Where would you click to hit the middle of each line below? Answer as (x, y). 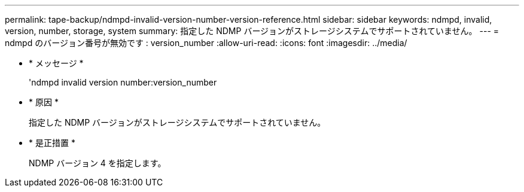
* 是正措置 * (52, 143)
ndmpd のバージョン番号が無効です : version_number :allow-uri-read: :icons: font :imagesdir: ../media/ (206, 43)
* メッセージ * (56, 63)
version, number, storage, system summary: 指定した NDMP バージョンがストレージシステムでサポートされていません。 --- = (252, 31)
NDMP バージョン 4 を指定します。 (98, 163)
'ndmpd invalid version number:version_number (123, 82)
